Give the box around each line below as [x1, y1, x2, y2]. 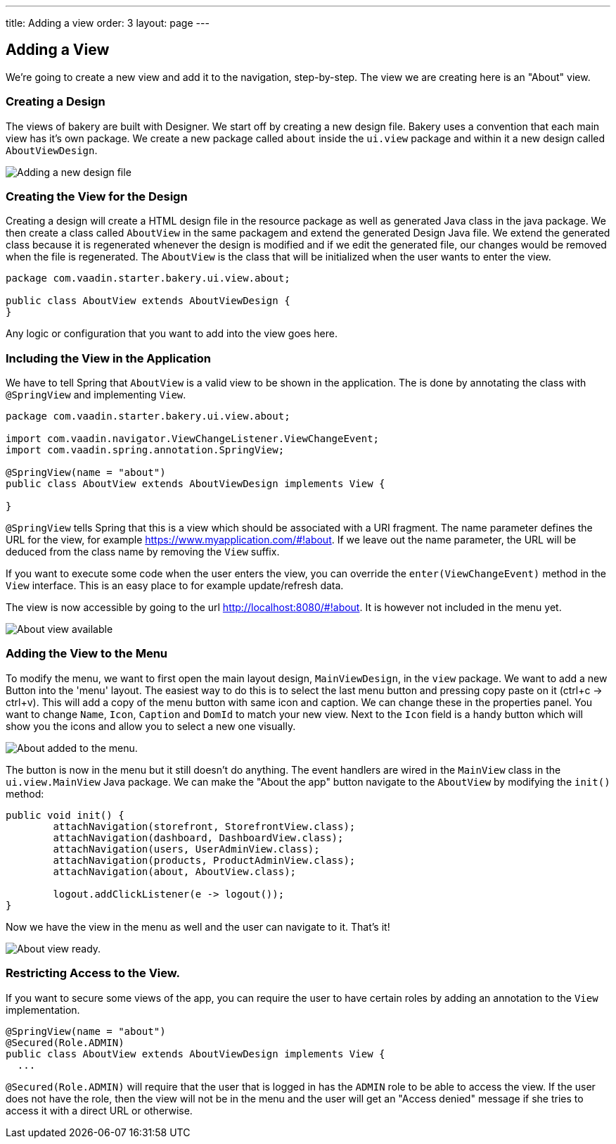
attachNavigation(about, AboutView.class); [53, 865, 297, 877]
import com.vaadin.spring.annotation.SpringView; [6, 444, 285, 456]
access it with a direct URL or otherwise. [6, 1104, 193, 1117]
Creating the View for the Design [6, 189, 188, 203]
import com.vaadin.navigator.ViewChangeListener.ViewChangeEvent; [6, 433, 380, 445]
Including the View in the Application [6, 351, 211, 365]
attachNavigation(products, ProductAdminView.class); [53, 854, 356, 866]
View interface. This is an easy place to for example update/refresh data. [6, 579, 344, 592]
